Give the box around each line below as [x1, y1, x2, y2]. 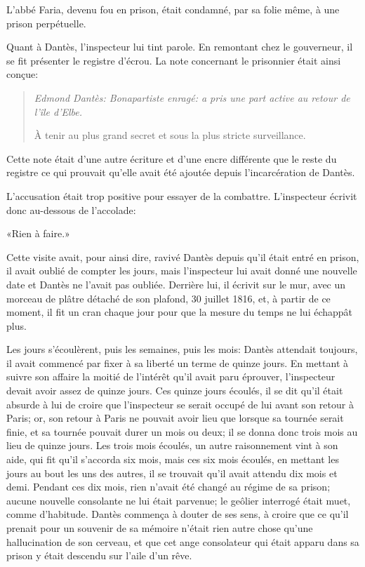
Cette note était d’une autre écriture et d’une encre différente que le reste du [6, 151, 337, 166]
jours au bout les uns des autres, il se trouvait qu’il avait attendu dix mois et [6, 465, 338, 480]
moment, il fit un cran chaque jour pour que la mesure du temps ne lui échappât [6, 305, 353, 319]
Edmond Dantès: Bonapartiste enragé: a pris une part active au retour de [34, 90, 350, 105]
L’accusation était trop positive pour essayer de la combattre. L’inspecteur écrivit [6, 188, 357, 203]
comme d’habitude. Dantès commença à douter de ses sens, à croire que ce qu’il [6, 507, 349, 521]
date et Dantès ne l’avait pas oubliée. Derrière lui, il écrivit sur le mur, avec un [6, 276, 346, 291]
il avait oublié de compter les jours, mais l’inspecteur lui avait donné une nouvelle [6, 263, 357, 278]
